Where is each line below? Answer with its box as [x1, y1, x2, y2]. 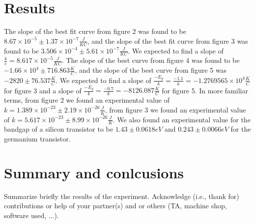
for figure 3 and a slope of [4, 85, 82, 95]
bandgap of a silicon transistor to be [4, 124, 113, 134]
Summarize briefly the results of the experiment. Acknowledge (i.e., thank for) [4, 191, 239, 201]
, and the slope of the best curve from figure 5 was [75, 65, 227, 75]
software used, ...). [4, 210, 59, 220]
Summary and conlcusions [4, 162, 184, 182]
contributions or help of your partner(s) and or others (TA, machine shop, [4, 200, 227, 211]
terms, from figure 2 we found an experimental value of [4, 95, 170, 105]
